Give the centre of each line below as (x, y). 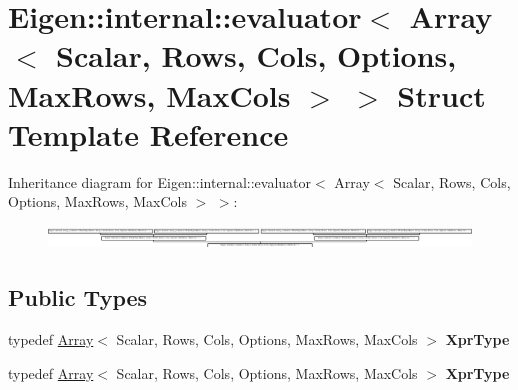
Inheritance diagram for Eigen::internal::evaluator (160, 181)
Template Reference (148, 133)
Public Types (78, 297)
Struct (441, 94)
